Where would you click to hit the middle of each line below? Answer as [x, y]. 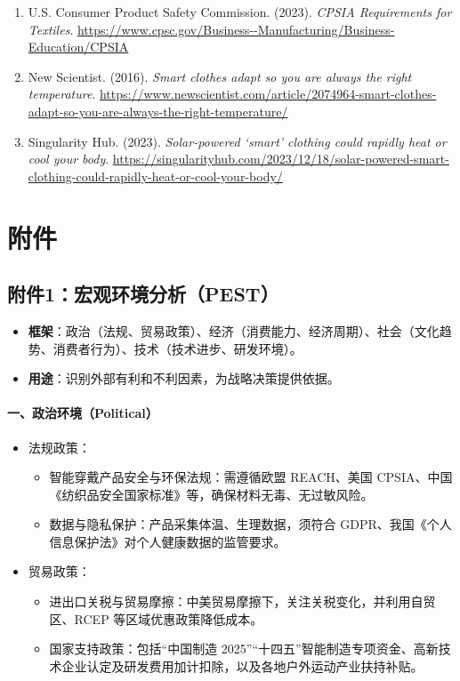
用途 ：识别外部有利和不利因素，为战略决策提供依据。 [184, 378]
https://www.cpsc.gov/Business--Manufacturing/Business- [236, 29]
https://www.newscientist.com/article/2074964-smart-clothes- [268, 94]
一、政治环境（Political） [83, 413]
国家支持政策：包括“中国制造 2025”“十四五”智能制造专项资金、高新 [244, 649]
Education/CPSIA [78, 47]
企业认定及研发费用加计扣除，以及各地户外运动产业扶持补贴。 [242, 665]
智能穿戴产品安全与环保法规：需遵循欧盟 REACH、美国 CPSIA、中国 [251, 477]
